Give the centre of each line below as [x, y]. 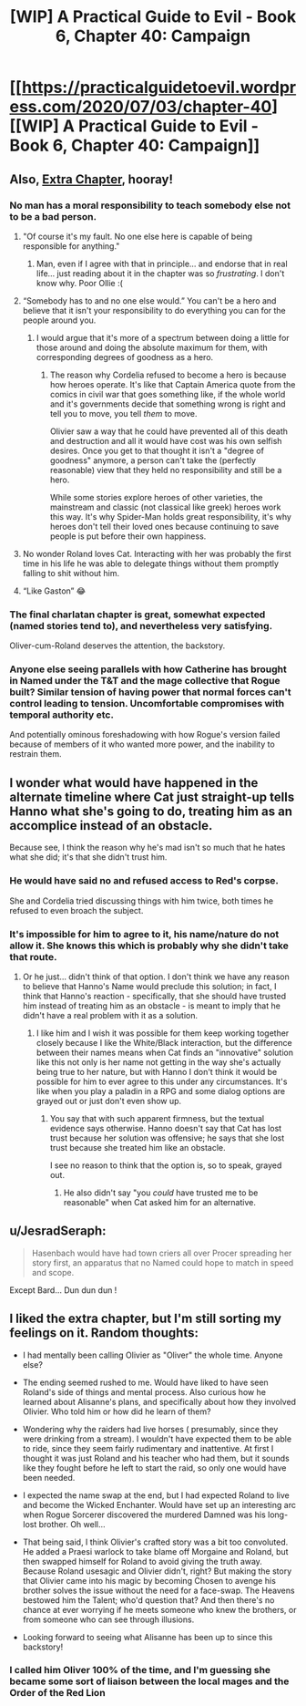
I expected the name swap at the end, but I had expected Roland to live [156, 1495]
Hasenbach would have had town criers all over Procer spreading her [162, 1253]
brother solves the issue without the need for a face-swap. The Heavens [158, 1590]
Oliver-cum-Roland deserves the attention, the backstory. [117, 646]
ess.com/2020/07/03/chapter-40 [141, 107]
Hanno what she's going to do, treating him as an [151, 811]
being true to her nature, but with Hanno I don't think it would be [157, 1071]
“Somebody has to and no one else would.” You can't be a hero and [149, 300]
